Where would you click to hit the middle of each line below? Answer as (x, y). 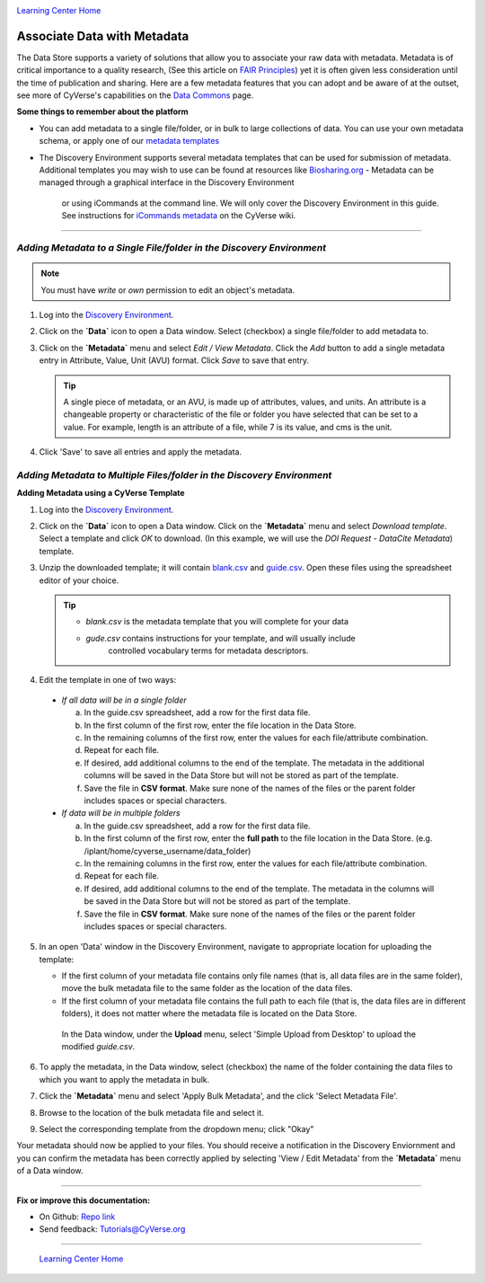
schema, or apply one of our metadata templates (129, 141)
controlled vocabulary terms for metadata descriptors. (208, 650)
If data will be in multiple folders (121, 813)
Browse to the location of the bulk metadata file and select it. (151, 1112)
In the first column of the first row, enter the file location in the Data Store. (220, 725)
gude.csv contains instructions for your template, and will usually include (220, 638)
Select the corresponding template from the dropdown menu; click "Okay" (176, 1129)
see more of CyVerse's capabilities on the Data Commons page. (135, 95)
